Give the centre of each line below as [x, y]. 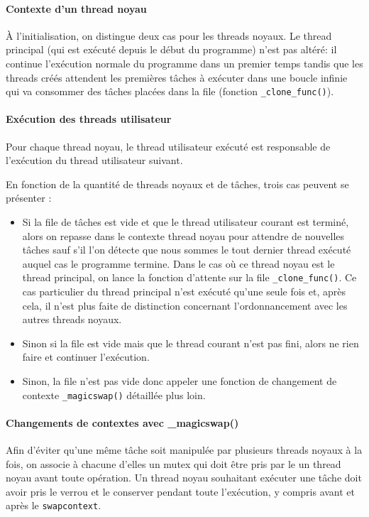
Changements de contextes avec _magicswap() [122, 422]
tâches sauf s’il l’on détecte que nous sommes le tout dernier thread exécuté [187, 250]
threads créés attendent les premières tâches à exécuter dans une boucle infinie [177, 77]
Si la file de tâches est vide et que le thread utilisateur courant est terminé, [186, 222]
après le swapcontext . [54, 505]
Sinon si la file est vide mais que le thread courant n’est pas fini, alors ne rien [191, 343]
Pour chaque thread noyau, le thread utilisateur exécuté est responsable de [168, 146]
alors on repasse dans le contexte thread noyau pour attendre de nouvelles [183, 235]
